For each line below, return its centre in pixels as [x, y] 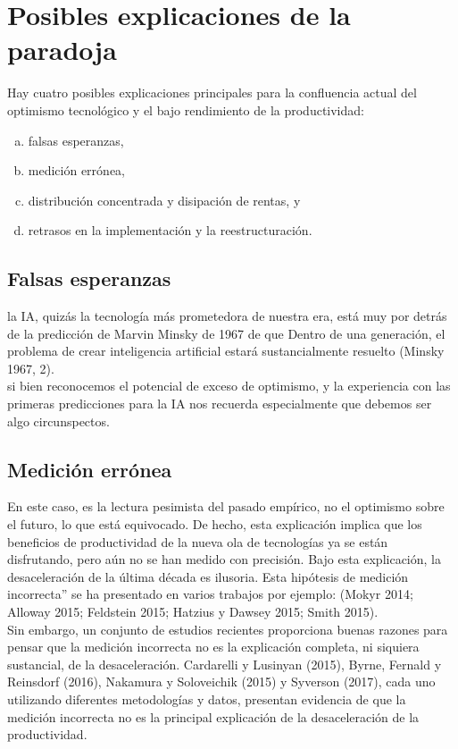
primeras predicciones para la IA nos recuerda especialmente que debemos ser [220, 404]
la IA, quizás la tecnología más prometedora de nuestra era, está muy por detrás [227, 316]
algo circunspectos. [58, 421]
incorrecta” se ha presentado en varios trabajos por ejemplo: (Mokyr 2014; [210, 594]
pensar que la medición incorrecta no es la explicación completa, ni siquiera [213, 647]
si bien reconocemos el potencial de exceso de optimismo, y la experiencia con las [229, 386]
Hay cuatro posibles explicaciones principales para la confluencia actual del [212, 93]
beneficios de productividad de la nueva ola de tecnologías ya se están [198, 541]
